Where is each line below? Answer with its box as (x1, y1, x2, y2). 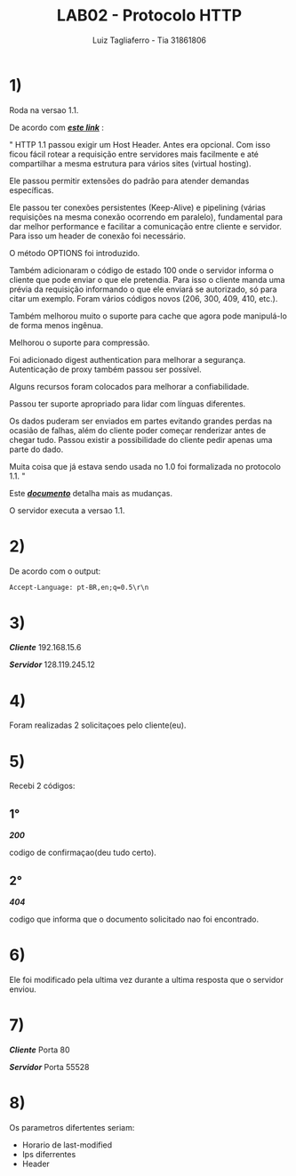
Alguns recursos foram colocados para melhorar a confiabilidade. (9, 381, 250, 391)
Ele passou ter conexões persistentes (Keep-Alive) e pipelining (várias (9, 202, 267, 213)
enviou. (9, 984, 37, 995)
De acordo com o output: (9, 566, 101, 576)
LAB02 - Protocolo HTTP (56, 5, 243, 26)
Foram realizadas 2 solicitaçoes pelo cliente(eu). (9, 720, 187, 730)
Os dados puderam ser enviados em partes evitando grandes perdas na (9, 415, 273, 426)
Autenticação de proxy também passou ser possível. (9, 364, 202, 375)
